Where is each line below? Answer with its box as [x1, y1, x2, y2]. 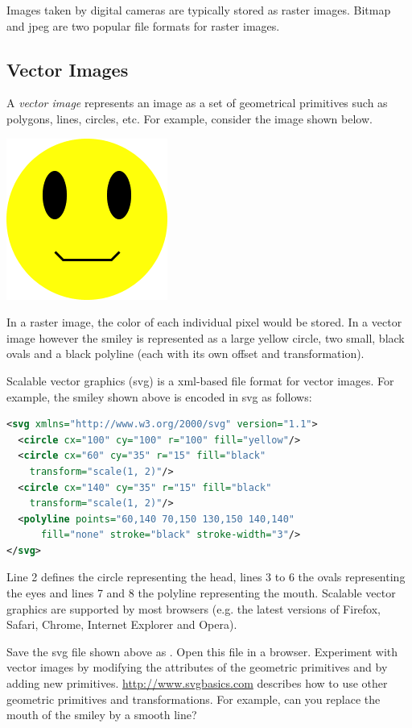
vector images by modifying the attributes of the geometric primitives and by [6, 659, 388, 676]
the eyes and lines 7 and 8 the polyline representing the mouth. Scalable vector [6, 584, 396, 601]
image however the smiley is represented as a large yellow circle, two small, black [6, 329, 405, 346]
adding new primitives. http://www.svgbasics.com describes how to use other [6, 675, 388, 692]
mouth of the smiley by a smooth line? [6, 706, 197, 723]
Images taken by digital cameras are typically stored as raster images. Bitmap [6, 2, 391, 18]
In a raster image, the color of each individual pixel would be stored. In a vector [6, 314, 402, 331]
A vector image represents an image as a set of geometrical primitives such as [6, 94, 388, 111]
